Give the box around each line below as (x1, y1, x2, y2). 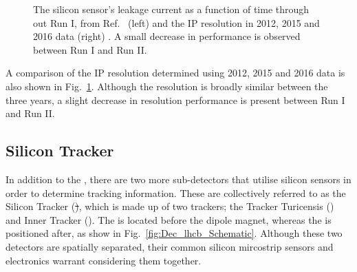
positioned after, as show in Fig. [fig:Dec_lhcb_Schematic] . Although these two (6, 226, 343, 240)
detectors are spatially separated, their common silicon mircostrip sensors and (6, 239, 334, 253)
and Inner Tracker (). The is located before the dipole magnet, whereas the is (6, 212, 332, 227)
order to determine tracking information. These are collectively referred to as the (6, 185, 346, 200)
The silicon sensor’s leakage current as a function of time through (33, 2, 310, 16)
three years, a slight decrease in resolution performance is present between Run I (6, 92, 345, 107)
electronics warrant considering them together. (6, 253, 202, 267)
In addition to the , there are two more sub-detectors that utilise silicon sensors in (6, 171, 351, 186)
